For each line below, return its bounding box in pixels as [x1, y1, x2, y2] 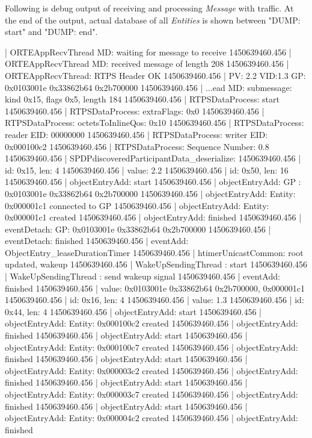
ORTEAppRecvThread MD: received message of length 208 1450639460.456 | [5, 57, 289, 70]
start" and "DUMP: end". [5, 25, 98, 38]
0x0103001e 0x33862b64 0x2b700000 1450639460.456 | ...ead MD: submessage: [5, 81, 292, 93]
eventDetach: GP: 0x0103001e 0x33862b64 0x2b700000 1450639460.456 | [5, 222, 271, 235]
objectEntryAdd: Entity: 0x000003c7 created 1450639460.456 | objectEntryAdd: [5, 388, 298, 400]
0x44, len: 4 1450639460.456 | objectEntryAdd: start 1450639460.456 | [5, 305, 262, 318]
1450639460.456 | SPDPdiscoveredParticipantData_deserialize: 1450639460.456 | [5, 152, 301, 164]
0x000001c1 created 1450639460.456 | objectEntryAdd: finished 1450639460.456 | [5, 211, 302, 224]
